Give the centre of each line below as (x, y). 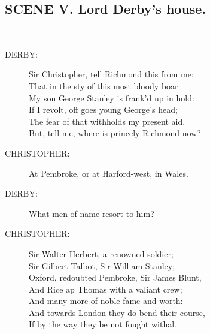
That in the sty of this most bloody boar (104, 85)
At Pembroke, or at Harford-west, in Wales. (109, 173)
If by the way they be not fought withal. (103, 324)
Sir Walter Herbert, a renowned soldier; (101, 253)
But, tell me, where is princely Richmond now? (115, 133)
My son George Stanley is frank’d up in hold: (112, 97)
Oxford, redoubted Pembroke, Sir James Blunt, (115, 277)
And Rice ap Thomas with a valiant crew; (106, 289)
